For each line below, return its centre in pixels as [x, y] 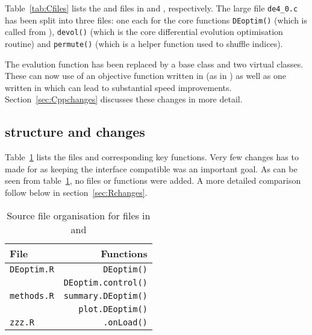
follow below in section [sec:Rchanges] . [76, 192]
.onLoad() [125, 322]
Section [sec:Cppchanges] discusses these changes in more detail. [124, 99]
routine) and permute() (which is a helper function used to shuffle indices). [144, 43]
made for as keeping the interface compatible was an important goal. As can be [151, 168]
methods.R [32, 296]
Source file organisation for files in [79, 215]
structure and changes [75, 132]
